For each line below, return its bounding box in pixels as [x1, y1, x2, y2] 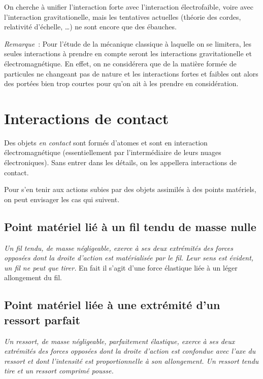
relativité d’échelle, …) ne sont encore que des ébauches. [4, 21, 177, 32]
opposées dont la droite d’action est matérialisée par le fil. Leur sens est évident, [4, 252, 254, 263]
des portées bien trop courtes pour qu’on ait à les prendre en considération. [4, 78, 239, 89]
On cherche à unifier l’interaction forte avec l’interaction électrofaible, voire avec [4, 2, 254, 12]
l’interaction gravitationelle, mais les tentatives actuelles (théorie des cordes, [4, 11, 241, 22]
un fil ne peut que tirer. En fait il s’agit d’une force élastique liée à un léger [4, 262, 238, 273]
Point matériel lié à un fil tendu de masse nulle [4, 218, 256, 234]
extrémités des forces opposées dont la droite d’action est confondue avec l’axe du [4, 346, 256, 356]
